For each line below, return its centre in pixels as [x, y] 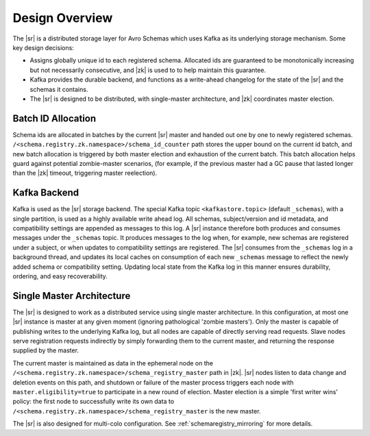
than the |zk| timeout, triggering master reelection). [85, 173]
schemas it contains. [59, 89]
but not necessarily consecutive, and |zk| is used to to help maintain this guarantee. [148, 70]
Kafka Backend [46, 193]
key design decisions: [44, 47]
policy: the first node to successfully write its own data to [94, 402]
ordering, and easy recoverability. [60, 276]
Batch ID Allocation [54, 118]
